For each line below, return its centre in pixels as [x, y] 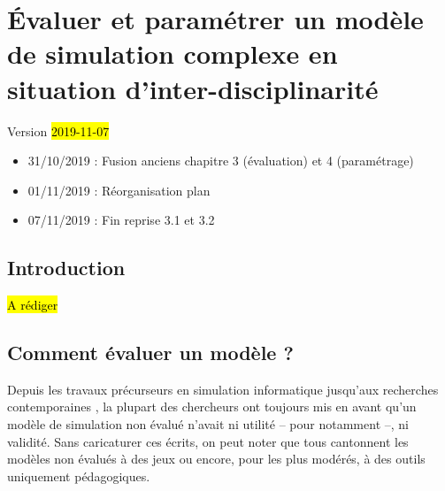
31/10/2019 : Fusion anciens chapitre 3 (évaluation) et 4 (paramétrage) [221, 161]
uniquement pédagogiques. [79, 476]
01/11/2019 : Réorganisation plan [119, 190]
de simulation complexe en [173, 54]
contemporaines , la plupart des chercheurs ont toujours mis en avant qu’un [212, 407]
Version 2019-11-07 [58, 130]
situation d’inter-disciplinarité [193, 88]
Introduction [66, 268]
